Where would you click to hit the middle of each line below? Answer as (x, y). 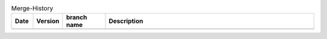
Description (126, 21)
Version (48, 21)
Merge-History (32, 8)
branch (76, 17)
